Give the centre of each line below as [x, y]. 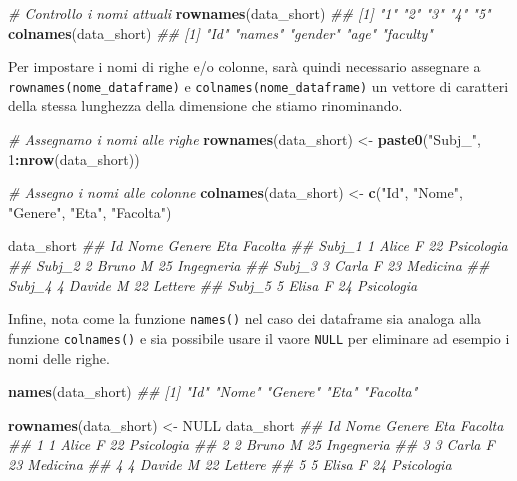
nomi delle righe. [59, 357]
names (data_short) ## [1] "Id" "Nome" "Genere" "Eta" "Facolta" [213, 391]
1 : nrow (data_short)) [74, 158]
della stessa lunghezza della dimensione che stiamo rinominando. [205, 105]
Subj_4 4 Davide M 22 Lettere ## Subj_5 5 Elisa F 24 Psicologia [213, 284]
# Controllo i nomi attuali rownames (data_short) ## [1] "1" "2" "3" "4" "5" [249, 13]
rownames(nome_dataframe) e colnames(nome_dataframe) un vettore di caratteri [258, 85]
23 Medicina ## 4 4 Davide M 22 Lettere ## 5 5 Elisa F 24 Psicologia [230, 463]
